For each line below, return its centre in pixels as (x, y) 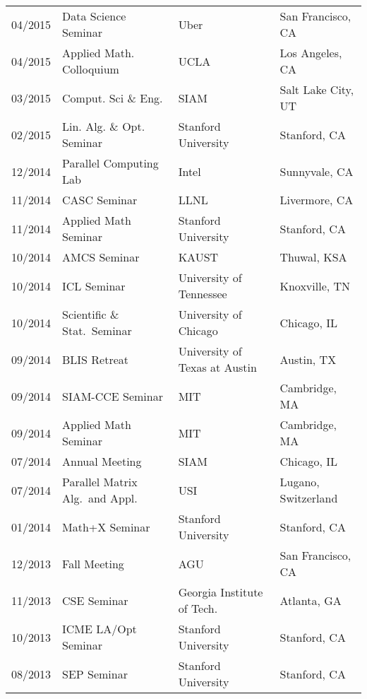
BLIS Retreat (96, 359)
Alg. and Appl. (100, 498)
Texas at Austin (217, 367)
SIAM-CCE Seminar (113, 396)
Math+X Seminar (106, 527)
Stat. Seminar (97, 330)
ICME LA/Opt (100, 629)
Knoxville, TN (315, 286)
